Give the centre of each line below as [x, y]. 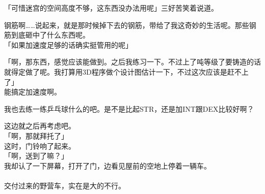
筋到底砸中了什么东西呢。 [47, 35]
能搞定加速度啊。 [33, 92]
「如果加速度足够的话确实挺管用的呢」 [68, 44]
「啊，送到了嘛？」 [36, 156]
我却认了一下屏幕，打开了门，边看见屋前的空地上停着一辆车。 [108, 165]
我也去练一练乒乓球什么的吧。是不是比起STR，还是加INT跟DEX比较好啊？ [129, 108]
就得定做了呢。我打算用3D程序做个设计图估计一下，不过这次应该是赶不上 [126, 71]
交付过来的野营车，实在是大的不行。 [65, 185]
